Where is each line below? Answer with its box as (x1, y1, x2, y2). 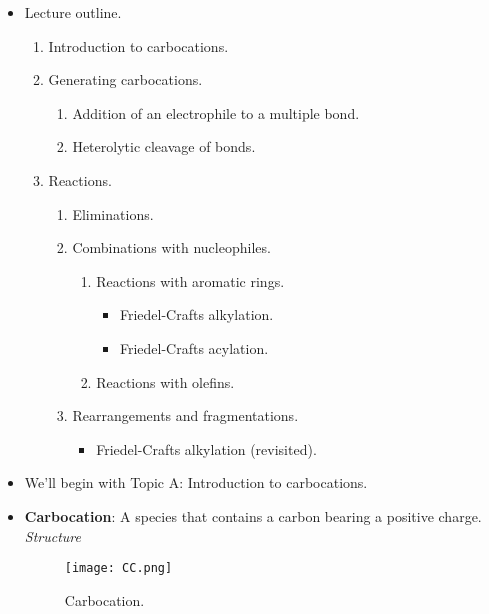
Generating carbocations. (48, 69, 203, 90)
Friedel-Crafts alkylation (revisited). (96, 438, 317, 459)
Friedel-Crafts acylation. (119, 337, 269, 358)
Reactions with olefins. (96, 371, 235, 392)
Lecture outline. (24, 2, 122, 22)
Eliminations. (72, 203, 154, 224)
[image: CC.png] (64, 561, 173, 576)
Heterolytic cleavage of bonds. (72, 136, 256, 157)
